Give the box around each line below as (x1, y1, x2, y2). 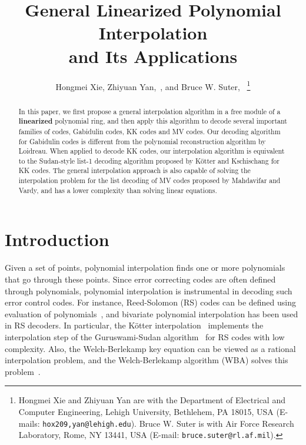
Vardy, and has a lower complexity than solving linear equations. (18, 185, 217, 195)
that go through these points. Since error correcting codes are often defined (5, 273, 276, 285)
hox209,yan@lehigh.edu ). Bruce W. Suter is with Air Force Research (42, 417, 294, 429)
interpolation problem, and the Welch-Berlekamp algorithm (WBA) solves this (5, 354, 288, 366)
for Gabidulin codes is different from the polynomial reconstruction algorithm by (18, 136, 266, 146)
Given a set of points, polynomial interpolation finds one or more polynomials (5, 261, 285, 274)
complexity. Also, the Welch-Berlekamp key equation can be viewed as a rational (5, 342, 296, 354)
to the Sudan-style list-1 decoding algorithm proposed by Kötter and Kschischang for (18, 155, 280, 165)
